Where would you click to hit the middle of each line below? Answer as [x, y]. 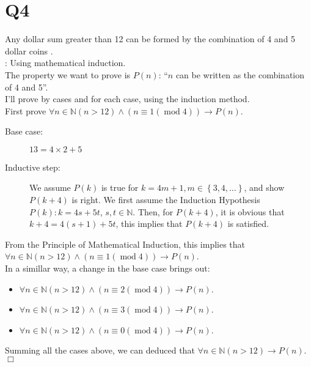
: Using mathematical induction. [65, 63]
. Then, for [153, 211]
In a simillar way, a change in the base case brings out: [108, 268]
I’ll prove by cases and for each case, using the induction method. [127, 99]
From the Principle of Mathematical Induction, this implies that [125, 244]
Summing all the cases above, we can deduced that [100, 350]
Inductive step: [33, 167]
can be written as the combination [240, 74]
